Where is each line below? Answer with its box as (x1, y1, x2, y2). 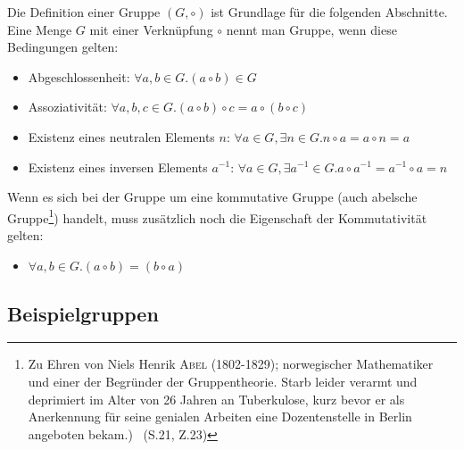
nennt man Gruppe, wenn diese (226, 20, 397, 38)
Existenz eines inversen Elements (28, 157, 208, 176)
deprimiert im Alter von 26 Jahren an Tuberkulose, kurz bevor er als (28, 389, 405, 408)
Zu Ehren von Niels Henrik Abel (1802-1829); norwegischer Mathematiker (28, 354, 434, 373)
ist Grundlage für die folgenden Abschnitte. (211, 3, 448, 21)
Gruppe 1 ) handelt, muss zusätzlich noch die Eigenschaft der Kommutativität (7, 205, 427, 227)
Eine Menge (7, 20, 72, 38)
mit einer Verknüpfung (89, 20, 213, 38)
